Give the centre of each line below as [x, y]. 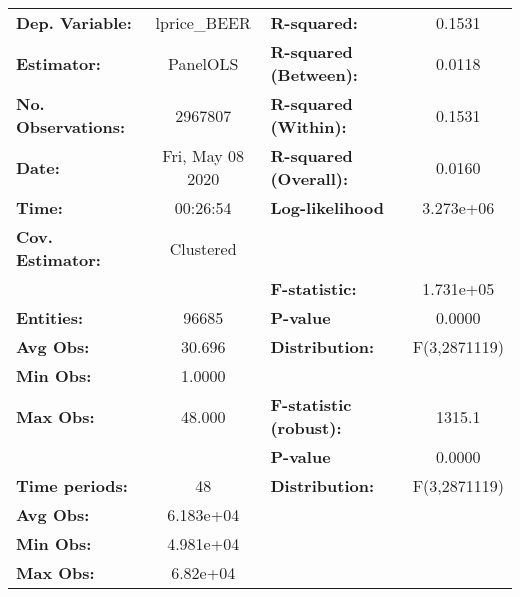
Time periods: [72, 485]
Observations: [71, 126]
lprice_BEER [203, 22]
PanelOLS [203, 63]
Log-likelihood [327, 207]
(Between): [314, 74]
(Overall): [309, 178]
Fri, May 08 [203, 155]
